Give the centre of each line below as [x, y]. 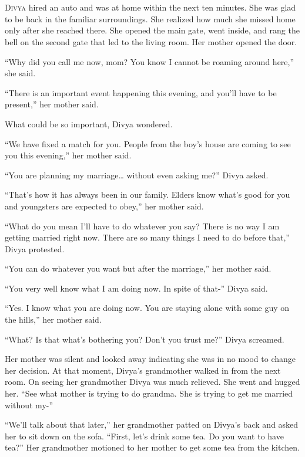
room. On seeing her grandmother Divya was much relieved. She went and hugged [152, 382]
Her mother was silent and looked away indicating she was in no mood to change [150, 359]
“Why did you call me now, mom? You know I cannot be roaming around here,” [150, 61]
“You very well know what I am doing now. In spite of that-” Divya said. [136, 288]
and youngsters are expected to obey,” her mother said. [104, 206]
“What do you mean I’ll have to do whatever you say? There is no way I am [142, 226]
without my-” [29, 404]
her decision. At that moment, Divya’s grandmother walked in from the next [143, 370]
